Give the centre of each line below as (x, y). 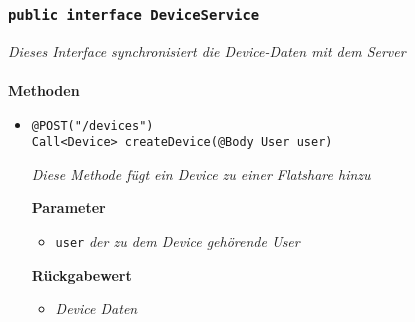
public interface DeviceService (134, 14)
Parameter (68, 207)
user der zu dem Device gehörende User (177, 241)
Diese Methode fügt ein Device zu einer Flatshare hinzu (201, 173)
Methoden (44, 89)
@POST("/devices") (92, 125)
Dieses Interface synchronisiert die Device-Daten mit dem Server (207, 50)
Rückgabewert (81, 274)
